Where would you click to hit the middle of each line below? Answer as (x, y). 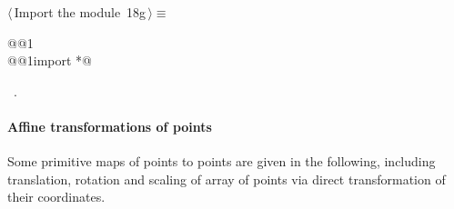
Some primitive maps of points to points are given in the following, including (222, 161)
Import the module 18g (80, 12)
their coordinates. (56, 197)
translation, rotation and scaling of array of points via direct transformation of (227, 179)
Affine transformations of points (110, 126)
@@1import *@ (50, 60)
